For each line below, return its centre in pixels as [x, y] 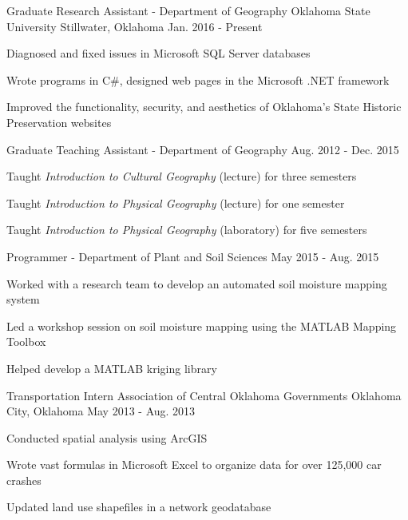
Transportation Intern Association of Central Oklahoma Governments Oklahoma [204, 395]
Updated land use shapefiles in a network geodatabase [139, 507]
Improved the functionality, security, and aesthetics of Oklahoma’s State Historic [204, 107]
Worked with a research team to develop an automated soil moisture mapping [197, 283]
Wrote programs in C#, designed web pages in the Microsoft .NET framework [198, 79]
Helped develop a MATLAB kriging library [112, 368]
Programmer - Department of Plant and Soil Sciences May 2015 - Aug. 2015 [193, 256]
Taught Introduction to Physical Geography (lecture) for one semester [176, 202]
